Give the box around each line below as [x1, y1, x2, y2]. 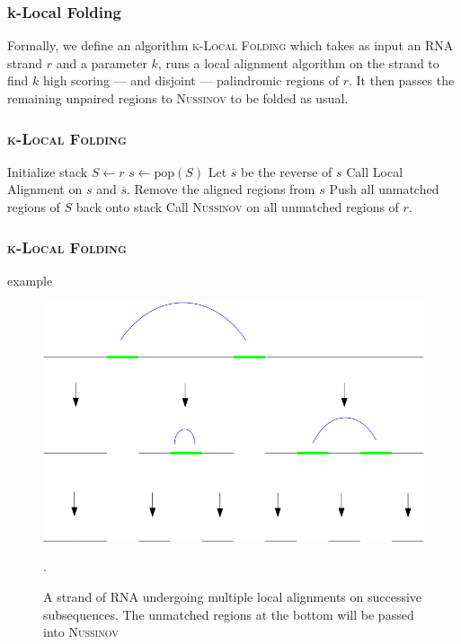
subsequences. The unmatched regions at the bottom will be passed [43, 604, 414, 623]
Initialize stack [7, 162, 88, 181]
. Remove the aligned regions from [126, 180, 315, 198]
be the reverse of [241, 162, 332, 181]
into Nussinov [43, 622, 119, 641]
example [7, 270, 53, 289]
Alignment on [7, 180, 83, 198]
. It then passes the [348, 71, 455, 90]
